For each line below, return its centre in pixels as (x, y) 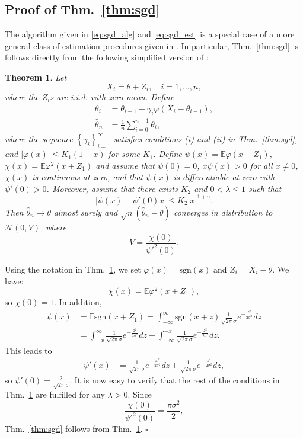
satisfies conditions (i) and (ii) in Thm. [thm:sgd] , (205, 139)
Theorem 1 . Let (36, 77)
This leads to (28, 350)
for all (261, 165)
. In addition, (78, 302)
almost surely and (86, 212)
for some (124, 154)
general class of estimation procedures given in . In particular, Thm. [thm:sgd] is (151, 45)
